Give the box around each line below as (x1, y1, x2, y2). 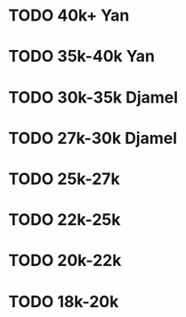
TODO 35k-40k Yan (8, 46, 156, 67)
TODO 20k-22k (8, 251, 122, 271)
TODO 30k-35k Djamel (8, 87, 179, 107)
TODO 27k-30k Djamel (8, 128, 178, 148)
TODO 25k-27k (8, 169, 121, 188)
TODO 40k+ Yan (8, 5, 130, 26)
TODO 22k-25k (8, 210, 121, 230)
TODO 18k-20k (8, 291, 119, 312)
